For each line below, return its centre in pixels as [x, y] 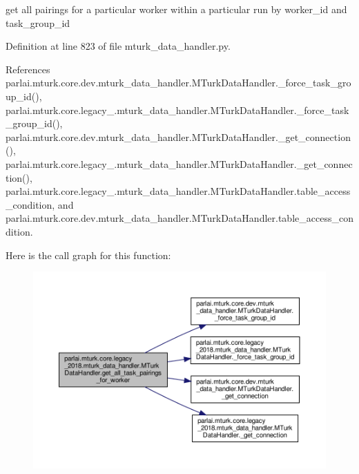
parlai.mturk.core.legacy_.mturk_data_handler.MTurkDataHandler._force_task [177, 110]
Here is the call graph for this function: [88, 255]
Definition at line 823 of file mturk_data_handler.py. [118, 46]
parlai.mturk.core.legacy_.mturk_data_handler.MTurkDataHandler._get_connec [179, 163]
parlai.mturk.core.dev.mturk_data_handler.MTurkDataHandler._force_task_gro [178, 83]
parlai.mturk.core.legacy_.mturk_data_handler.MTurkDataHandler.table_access [178, 191]
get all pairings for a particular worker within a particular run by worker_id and [176, 9]
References [28, 69]
